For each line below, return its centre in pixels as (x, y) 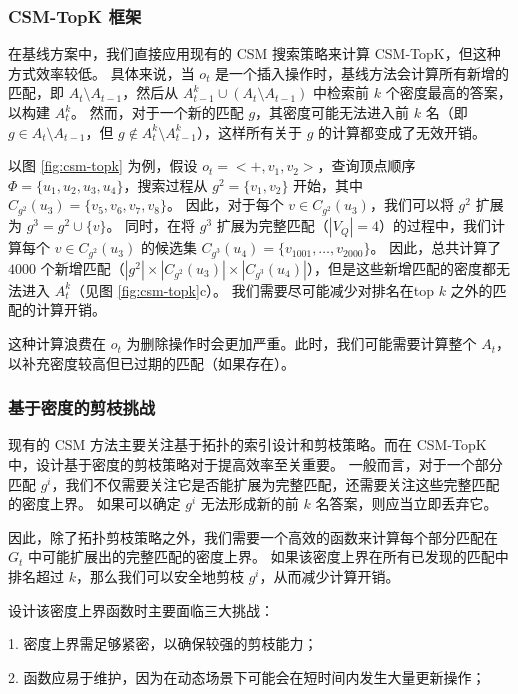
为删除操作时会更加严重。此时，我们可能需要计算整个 (301, 343)
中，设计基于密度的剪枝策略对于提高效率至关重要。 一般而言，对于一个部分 (255, 464)
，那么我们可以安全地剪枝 (159, 576)
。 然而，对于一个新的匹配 (157, 112)
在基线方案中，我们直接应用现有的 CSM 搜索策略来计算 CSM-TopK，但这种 (254, 53)
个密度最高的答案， (448, 92)
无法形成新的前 (249, 503)
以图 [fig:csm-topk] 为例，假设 (103, 165)
